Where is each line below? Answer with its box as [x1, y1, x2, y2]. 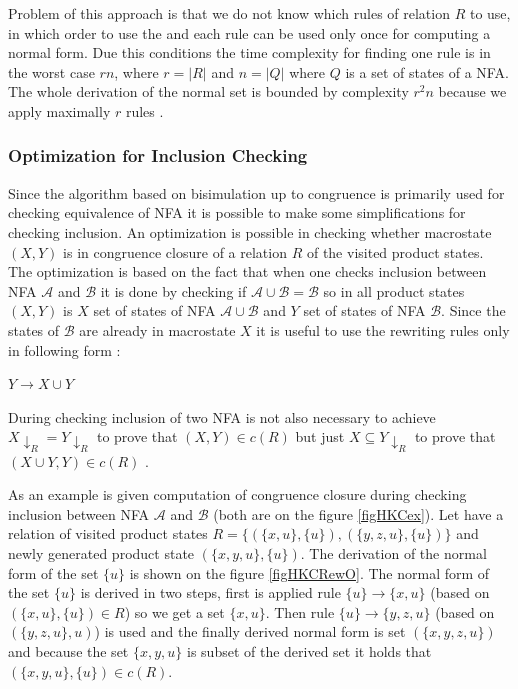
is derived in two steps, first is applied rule [80, 582, 341, 603]
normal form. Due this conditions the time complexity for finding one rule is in [8, 42, 491, 63]
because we [438, 81, 507, 102]
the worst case [8, 61, 95, 82]
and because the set [8, 640, 129, 661]
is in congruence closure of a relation [63, 241, 287, 262]
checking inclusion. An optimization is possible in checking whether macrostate [8, 221, 492, 242]
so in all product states [323, 280, 465, 301]
